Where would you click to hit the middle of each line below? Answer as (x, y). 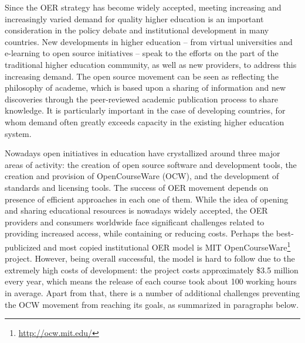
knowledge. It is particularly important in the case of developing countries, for (145, 110)
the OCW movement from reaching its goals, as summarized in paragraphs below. (152, 304)
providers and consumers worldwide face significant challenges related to (135, 222)
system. (18, 133)
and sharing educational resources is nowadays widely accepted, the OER (136, 210)
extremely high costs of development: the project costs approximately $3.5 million (152, 270)
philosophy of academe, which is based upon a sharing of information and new (145, 88)
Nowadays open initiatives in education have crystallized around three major (143, 153)
